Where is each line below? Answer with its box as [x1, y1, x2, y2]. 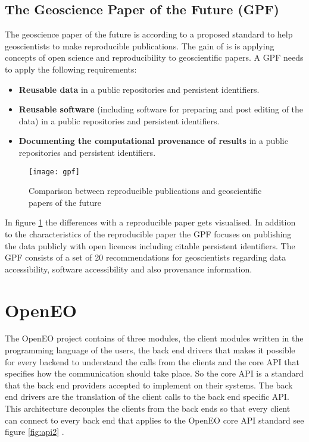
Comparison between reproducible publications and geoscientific [29, 184, 262, 197]
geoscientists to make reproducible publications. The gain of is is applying [5, 39, 274, 52]
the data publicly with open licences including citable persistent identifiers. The [5, 239, 295, 252]
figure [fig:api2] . [5, 425, 64, 438]
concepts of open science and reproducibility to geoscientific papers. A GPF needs [5, 51, 304, 64]
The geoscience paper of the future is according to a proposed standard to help [5, 28, 293, 40]
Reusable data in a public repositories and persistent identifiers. [18, 83, 260, 95]
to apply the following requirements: [5, 62, 137, 75]
